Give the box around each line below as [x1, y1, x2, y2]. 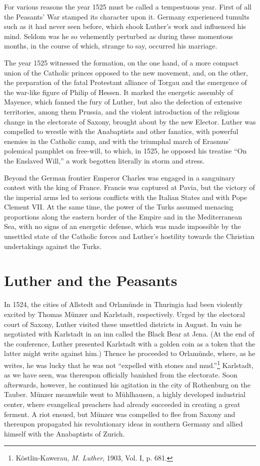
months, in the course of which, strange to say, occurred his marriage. [4, 40, 217, 51]
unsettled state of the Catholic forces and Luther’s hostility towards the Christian [4, 231, 255, 241]
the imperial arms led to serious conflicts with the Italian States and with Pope [4, 191, 247, 202]
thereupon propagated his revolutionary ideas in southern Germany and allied [4, 418, 243, 429]
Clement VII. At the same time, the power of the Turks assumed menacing [4, 201, 233, 212]
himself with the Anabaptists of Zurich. [4, 428, 125, 438]
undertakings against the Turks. [4, 240, 102, 251]
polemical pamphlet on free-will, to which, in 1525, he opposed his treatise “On [4, 145, 247, 156]
